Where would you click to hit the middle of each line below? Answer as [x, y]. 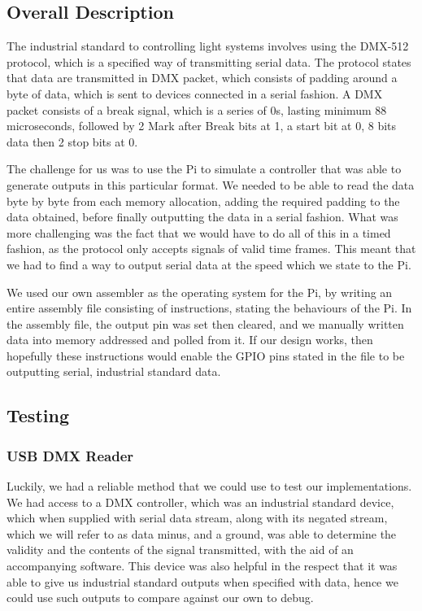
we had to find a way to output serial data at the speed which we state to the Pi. [209, 264]
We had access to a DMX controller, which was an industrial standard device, [200, 502]
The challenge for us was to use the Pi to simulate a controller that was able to [204, 169]
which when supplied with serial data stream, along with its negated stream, [197, 518]
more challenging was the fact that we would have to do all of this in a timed [199, 232]
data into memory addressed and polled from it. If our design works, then [190, 340]
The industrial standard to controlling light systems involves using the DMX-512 [208, 46]
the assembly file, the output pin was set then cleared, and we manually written [205, 323]
